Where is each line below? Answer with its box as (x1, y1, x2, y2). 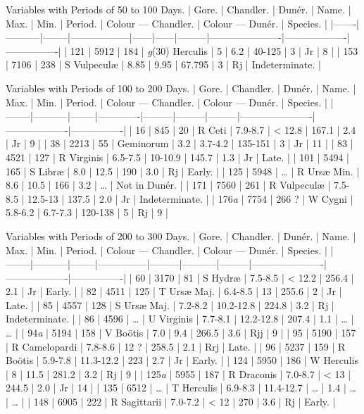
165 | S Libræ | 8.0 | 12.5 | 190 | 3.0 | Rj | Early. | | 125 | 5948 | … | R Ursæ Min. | (6, 163, 360, 178)
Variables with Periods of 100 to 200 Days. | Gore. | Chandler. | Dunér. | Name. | (6, 80, 356, 95)
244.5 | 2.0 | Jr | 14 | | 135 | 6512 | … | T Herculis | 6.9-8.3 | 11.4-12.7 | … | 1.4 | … (6, 380, 356, 395)
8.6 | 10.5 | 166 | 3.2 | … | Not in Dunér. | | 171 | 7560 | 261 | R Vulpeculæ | (6, 177, 331, 192)
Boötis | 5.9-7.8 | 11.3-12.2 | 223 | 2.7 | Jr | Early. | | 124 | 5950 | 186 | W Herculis (6, 353, 358, 368)
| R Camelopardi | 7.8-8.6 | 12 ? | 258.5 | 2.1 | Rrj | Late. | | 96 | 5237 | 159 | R (6, 339, 346, 353)
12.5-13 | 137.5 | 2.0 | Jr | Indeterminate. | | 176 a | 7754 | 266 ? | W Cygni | (27, 191, 353, 206)
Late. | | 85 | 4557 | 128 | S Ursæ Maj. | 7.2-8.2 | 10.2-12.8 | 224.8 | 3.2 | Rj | (6, 297, 334, 312)
